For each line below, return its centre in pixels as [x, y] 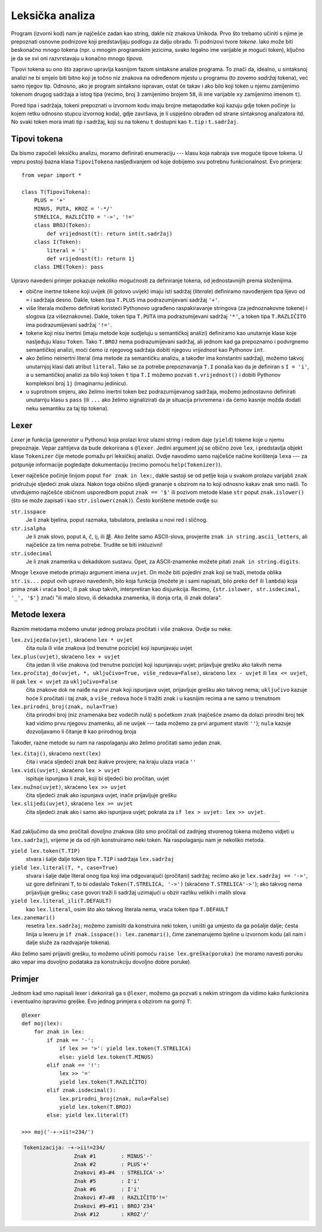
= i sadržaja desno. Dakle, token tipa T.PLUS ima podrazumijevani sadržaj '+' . [123, 300]
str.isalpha [28, 528]
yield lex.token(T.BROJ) [96, 1107]
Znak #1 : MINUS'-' [113, 1156]
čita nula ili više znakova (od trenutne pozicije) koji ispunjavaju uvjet [109, 648]
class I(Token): [58, 242]
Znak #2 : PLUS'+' [112, 1164]
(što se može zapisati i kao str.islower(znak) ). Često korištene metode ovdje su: [115, 500]
